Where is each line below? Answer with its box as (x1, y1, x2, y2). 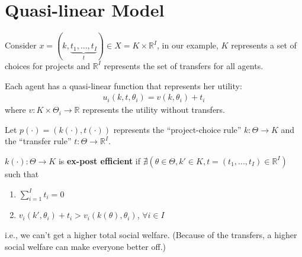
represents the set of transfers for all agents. (104, 59, 264, 71)
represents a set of (231, 39, 297, 51)
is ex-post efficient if (58, 154, 140, 167)
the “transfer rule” (5, 135, 72, 147)
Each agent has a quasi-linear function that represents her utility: (5, 79, 242, 92)
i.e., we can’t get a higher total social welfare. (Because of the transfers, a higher (5, 228, 297, 240)
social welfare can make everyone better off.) (5, 240, 166, 252)
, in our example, (157, 39, 219, 51)
